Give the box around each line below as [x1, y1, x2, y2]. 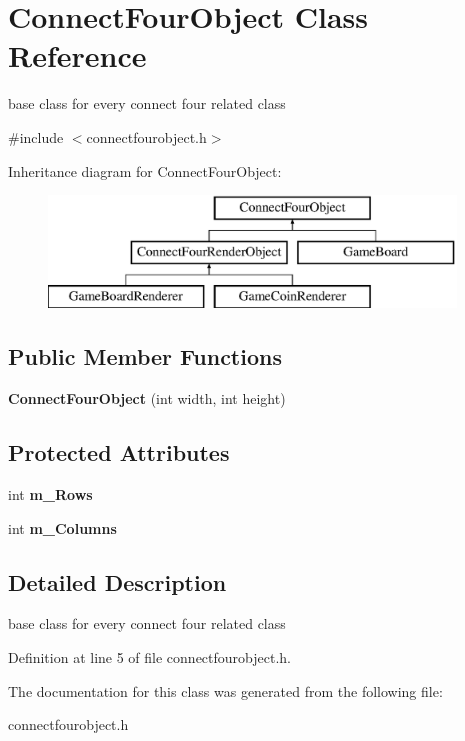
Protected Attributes [8, 437, 230, 468]
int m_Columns [8, 517, 117, 538]
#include [8, 126, 64, 147]
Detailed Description [8, 566, 227, 597]
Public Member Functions [8, 341, 282, 372]
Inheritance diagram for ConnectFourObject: [8, 160, 282, 181]
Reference [8, 35, 147, 76]
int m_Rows [8, 484, 93, 505]
